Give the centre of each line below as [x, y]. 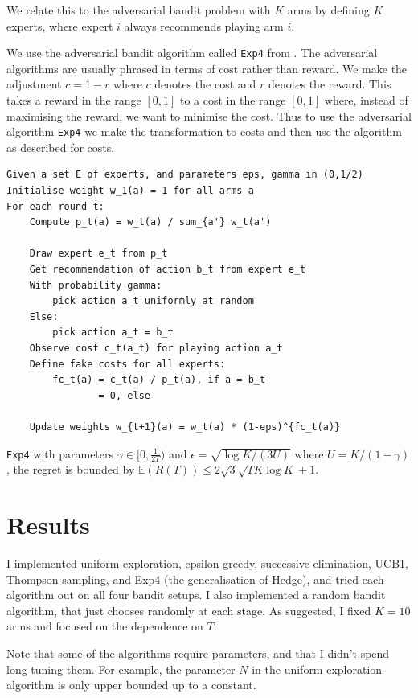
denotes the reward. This [330, 84]
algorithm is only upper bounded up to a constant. [131, 685]
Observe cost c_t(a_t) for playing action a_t [156, 348]
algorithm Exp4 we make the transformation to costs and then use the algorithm [204, 131]
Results [48, 525]
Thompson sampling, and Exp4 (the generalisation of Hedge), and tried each [195, 579]
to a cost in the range [233, 100]
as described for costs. [61, 147]
